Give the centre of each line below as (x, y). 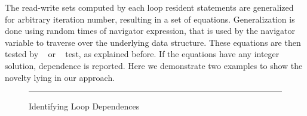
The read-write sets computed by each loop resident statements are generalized (149, 7)
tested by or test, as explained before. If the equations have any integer (142, 54)
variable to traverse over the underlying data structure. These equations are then (153, 42)
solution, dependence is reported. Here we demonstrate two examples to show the (154, 65)
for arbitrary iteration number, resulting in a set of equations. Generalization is (150, 19)
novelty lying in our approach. (60, 77)
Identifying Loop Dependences (84, 106)
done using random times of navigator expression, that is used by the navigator (150, 31)
